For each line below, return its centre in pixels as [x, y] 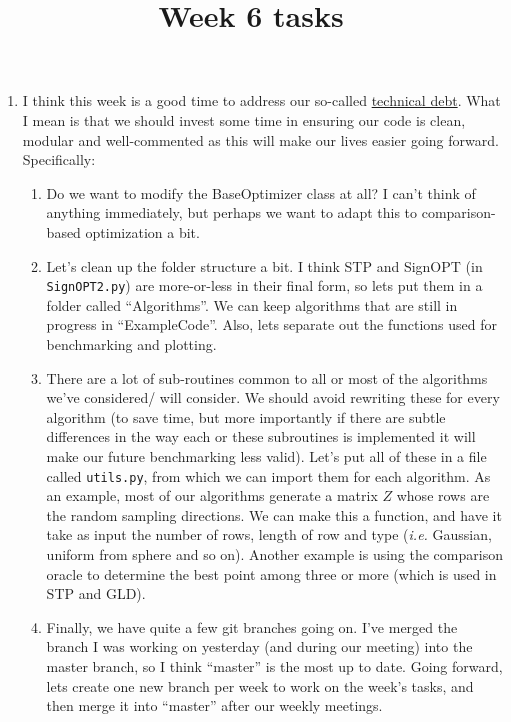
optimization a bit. [142, 231]
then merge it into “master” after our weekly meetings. [214, 705]
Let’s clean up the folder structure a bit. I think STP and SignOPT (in [264, 265]
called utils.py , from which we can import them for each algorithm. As [268, 475]
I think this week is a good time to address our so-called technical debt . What [261, 100]
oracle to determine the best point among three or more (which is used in [271, 573]
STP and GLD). [96, 593]
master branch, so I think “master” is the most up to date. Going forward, [274, 665]
